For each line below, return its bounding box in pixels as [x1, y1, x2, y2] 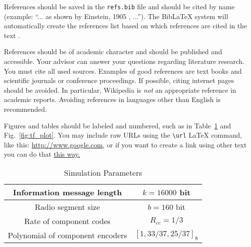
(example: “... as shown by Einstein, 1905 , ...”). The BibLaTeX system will [4, 11, 229, 21]
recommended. [4, 104, 47, 114]
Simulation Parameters [64, 167, 142, 179]
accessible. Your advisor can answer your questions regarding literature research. [4, 56, 245, 66]
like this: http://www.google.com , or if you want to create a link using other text [4, 139, 247, 149]
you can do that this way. [4, 149, 80, 159]
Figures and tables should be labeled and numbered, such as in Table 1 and [4, 120, 231, 130]
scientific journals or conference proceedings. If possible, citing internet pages [4, 75, 234, 85]
